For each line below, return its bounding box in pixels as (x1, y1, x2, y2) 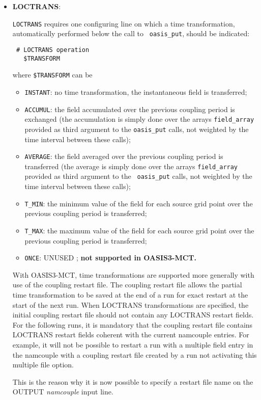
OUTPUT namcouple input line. (12, 386, 113, 397)
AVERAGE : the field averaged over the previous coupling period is (24, 151, 223, 162)
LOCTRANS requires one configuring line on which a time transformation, (12, 18, 235, 29)
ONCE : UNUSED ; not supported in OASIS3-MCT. (24, 252, 197, 263)
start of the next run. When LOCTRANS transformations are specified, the (12, 299, 249, 310)
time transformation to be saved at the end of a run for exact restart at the (12, 289, 248, 300)
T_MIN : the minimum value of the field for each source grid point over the (24, 198, 253, 208)
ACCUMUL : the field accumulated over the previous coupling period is (24, 103, 235, 114)
